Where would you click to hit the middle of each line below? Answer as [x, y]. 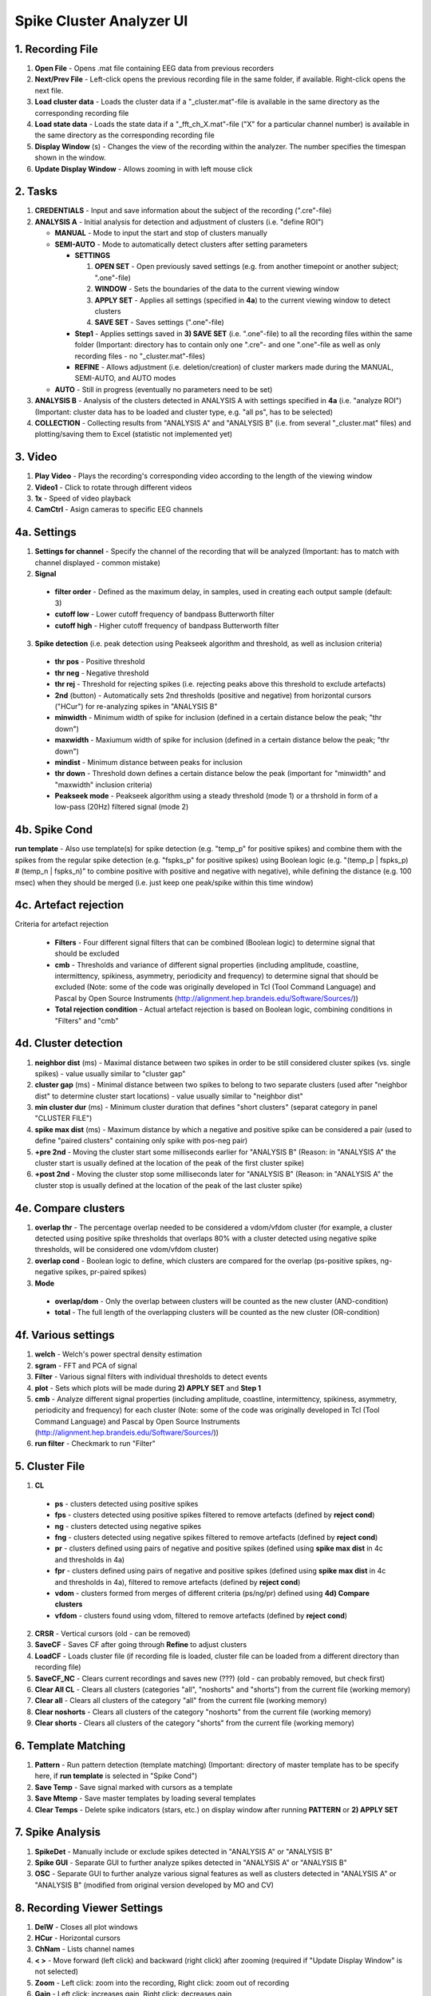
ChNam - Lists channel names [85, 1949]
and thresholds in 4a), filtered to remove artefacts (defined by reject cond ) [178, 1582]
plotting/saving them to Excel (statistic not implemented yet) [134, 434]
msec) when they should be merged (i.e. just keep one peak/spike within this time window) [164, 882]
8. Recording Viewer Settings [89, 1908]
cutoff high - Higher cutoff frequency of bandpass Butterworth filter [167, 625]
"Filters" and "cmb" [87, 1020]
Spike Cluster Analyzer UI [101, 21]
